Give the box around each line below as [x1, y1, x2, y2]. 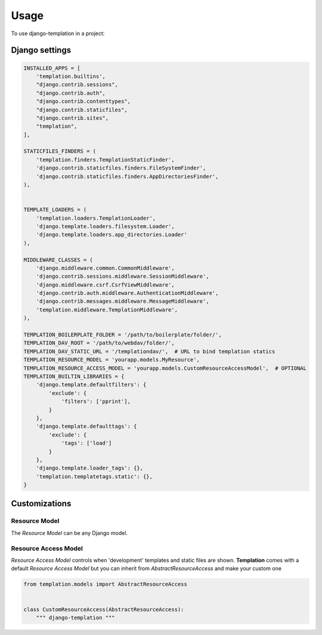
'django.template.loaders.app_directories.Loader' [36, 231, 187, 238]
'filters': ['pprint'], [61, 398, 131, 405]
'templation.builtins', [36, 73, 106, 80]
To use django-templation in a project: [11, 30, 105, 37]
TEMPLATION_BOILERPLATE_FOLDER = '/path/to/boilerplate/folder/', [23, 331, 222, 338]
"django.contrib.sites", [36, 114, 109, 122]
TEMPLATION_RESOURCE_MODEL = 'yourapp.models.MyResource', [23, 356, 200, 363]
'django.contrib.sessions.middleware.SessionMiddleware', [36, 273, 209, 280]
